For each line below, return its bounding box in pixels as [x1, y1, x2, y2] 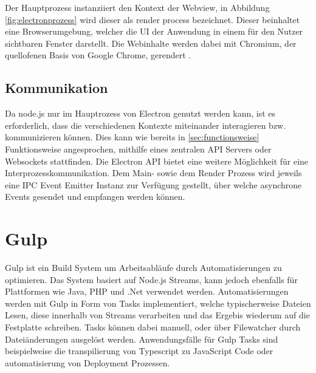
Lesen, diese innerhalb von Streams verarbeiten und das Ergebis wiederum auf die [5, 309, 310, 321]
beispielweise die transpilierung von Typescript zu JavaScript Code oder [5, 344, 273, 357]
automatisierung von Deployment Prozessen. [5, 356, 170, 369]
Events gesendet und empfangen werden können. [5, 190, 185, 203]
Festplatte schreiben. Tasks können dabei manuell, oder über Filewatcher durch [5, 321, 301, 334]
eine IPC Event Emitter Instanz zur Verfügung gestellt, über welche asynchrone [5, 178, 302, 191]
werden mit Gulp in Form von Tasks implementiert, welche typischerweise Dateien [5, 296, 311, 309]
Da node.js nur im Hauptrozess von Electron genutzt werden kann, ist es [5, 107, 276, 120]
